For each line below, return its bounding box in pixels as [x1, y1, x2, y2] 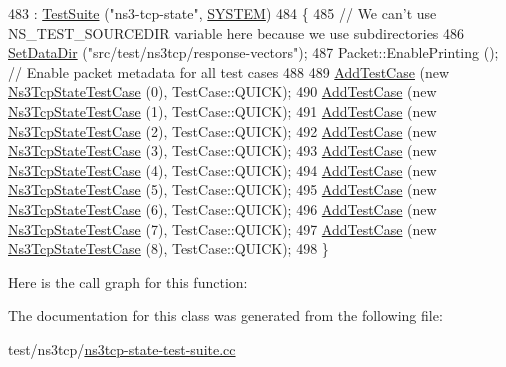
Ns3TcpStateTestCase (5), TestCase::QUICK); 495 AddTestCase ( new [8, 179, 437, 200]
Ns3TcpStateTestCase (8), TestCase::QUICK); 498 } [8, 238, 329, 259]
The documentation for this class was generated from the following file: [8, 305, 443, 326]
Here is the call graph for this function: [8, 271, 248, 292]
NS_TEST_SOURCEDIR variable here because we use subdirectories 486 [8, 22, 465, 43]
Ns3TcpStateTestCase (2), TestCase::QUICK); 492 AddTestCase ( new [8, 120, 437, 141]
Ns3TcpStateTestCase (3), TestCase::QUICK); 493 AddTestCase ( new [8, 140, 437, 161]
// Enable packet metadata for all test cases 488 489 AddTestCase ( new [8, 61, 450, 82]
